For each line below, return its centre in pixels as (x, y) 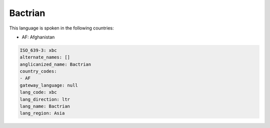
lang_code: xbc (38, 92)
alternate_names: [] (45, 57)
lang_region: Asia (42, 113)
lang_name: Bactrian (45, 106)
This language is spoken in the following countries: (61, 28)
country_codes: (38, 71)
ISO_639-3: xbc (38, 50)
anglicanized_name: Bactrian (55, 64)
